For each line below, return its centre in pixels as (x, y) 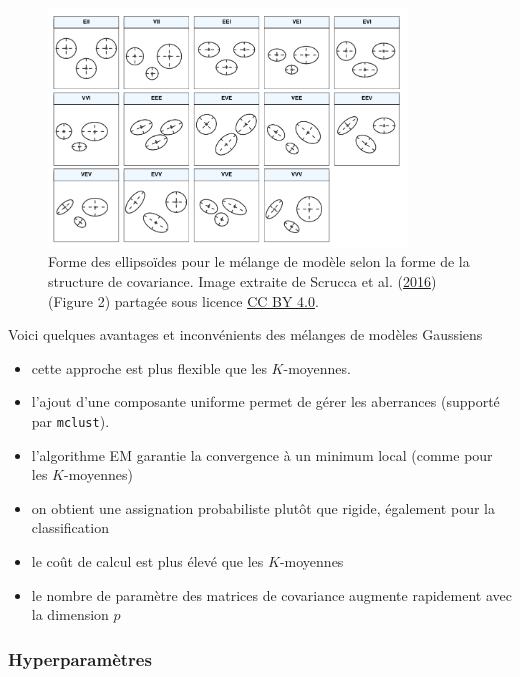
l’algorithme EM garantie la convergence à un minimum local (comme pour (262, 454)
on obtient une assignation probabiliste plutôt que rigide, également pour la (263, 507)
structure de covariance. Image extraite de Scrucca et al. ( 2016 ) (242, 281)
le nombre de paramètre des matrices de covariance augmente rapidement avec (271, 594)
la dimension (70, 614)
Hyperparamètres (80, 658)
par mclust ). (70, 421)
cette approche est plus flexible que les (149, 367)
